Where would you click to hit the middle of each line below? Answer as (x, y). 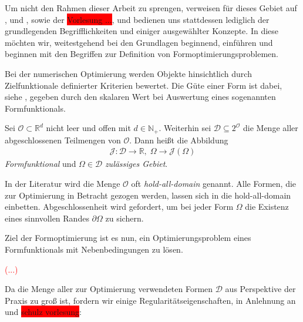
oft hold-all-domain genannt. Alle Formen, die (214, 184)
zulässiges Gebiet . (136, 164)
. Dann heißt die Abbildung (179, 140)
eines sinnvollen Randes (47, 218)
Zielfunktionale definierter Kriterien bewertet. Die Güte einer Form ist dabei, (144, 85)
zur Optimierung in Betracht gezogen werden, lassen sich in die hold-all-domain (148, 195)
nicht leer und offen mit (88, 128)
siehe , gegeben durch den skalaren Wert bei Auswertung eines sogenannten (140, 97)
